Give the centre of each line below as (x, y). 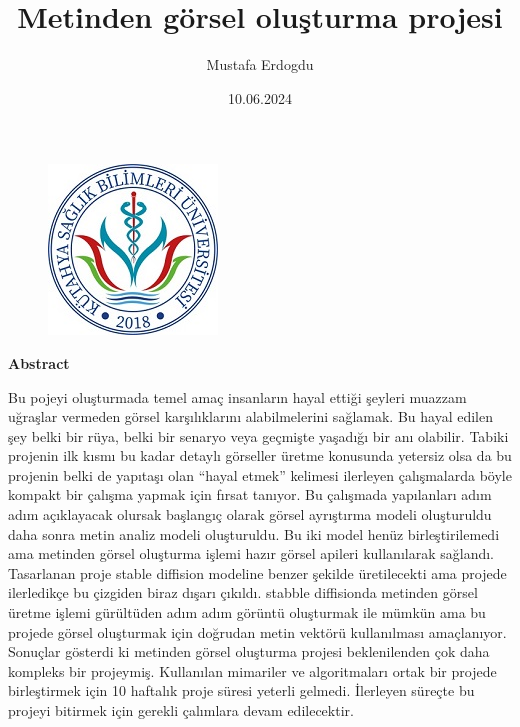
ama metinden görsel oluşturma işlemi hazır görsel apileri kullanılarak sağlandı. (251, 553)
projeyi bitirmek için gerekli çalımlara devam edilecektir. (181, 710)
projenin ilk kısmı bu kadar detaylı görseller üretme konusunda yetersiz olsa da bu (260, 455)
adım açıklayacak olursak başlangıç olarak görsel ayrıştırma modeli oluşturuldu (250, 514)
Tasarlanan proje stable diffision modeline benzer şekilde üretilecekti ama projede (257, 572)
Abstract (39, 362)
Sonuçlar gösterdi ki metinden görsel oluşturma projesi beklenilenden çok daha (249, 651)
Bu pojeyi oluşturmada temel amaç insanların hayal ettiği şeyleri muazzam (237, 396)
